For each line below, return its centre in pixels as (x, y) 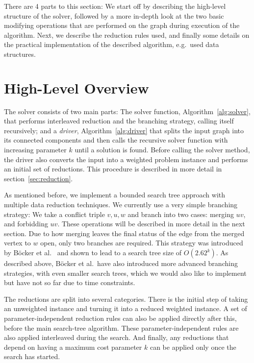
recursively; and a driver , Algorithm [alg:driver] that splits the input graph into (124, 130)
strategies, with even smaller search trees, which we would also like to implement (125, 273)
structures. (20, 54)
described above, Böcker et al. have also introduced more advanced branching (121, 263)
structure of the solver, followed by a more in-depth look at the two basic (114, 15)
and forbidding (26, 224)
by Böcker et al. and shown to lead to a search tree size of (93, 252)
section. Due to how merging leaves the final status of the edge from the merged (124, 233)
